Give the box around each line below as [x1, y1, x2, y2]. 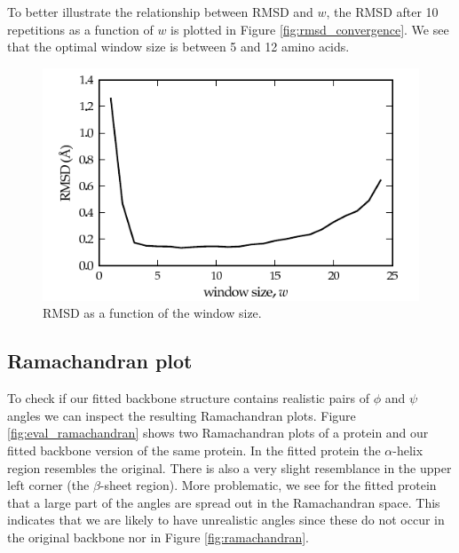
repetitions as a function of [7, 20, 154, 38]
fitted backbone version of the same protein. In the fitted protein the [7, 440, 381, 459]
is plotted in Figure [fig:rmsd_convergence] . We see [170, 20, 449, 38]
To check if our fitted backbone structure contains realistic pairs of [7, 389, 370, 407]
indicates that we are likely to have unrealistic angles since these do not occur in [7, 510, 445, 529]
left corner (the [7, 476, 90, 494]
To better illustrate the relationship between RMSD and [7, 3, 313, 20]
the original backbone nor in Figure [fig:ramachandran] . [7, 527, 309, 546]
